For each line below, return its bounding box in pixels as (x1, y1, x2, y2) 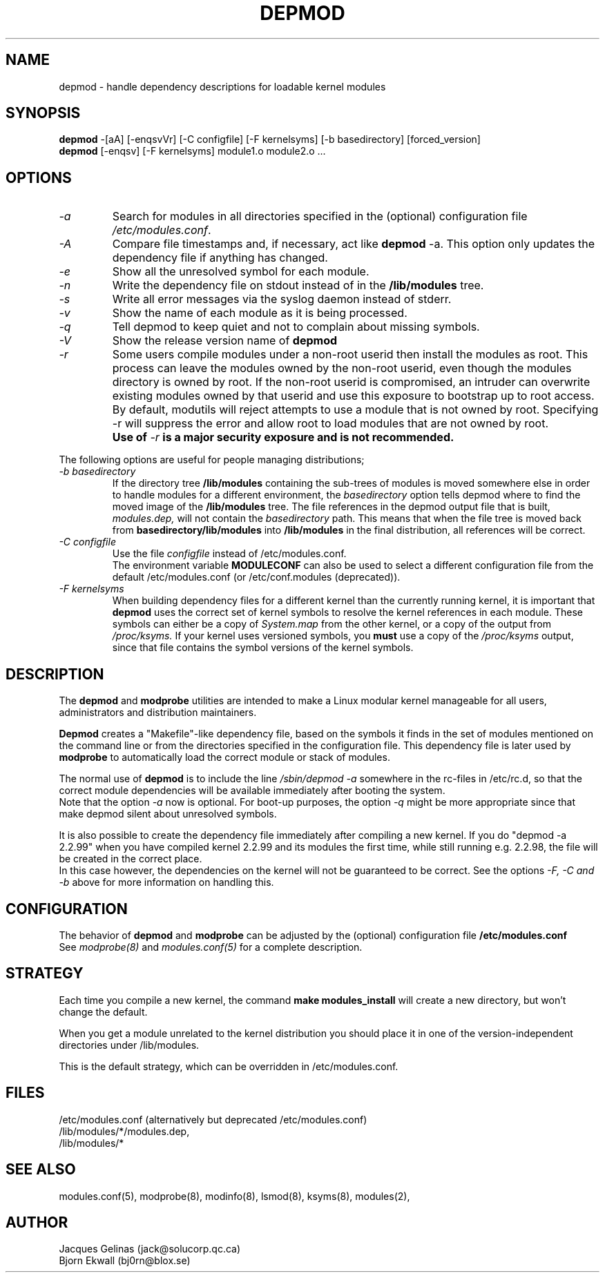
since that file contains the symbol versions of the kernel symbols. (112, 641, 414, 654)
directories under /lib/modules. (59, 1038, 200, 1051)
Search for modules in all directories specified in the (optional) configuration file (112, 209, 528, 224)
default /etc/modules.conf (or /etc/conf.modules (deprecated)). (112, 571, 401, 583)
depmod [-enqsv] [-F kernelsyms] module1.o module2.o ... (59, 145, 326, 157)
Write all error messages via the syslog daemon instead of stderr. (112, 292, 452, 307)
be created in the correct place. (59, 853, 202, 865)
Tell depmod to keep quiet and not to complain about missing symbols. (112, 320, 480, 334)
